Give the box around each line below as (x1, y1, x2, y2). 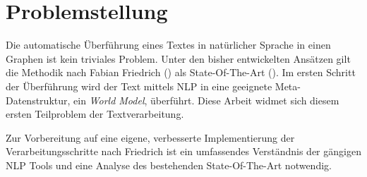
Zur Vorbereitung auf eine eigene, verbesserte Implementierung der (6, 130, 295, 145)
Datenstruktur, (6, 92, 71, 107)
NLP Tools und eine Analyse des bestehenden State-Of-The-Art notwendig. (6, 157, 332, 172)
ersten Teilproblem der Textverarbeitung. (6, 106, 184, 121)
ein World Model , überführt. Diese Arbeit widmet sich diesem (73, 92, 339, 107)
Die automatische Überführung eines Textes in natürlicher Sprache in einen (6, 37, 331, 52)
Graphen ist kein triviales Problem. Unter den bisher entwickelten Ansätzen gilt (6, 51, 351, 66)
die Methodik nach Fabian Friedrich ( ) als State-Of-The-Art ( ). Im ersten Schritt (6, 65, 356, 80)
